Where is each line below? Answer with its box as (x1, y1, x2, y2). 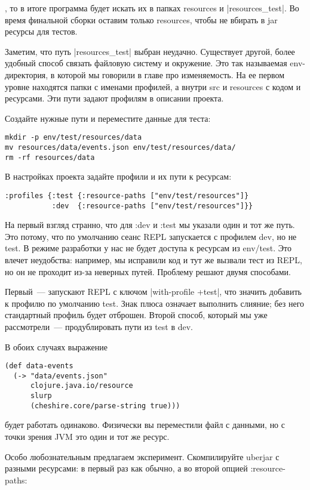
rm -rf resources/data (5, 153, 95, 162)
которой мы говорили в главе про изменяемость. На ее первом (57, 68, 285, 81)
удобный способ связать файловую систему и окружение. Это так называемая (5, 57, 287, 69)
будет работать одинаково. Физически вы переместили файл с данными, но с (5, 418, 285, 431)
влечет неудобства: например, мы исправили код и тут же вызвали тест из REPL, (5, 254, 302, 266)
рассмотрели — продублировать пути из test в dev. (5, 320, 193, 332)
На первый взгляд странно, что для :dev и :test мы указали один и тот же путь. (5, 218, 295, 231)
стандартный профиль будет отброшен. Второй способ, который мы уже (5, 309, 268, 321)
